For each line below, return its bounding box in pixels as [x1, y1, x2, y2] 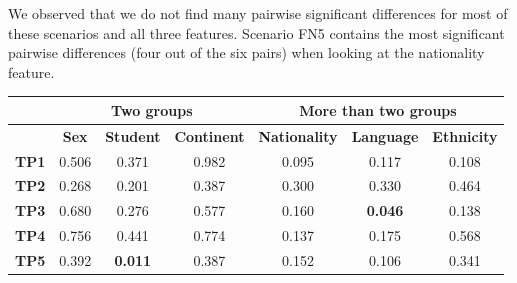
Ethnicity [432, 125, 498, 146]
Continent [174, 125, 245, 146]
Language [351, 125, 419, 146]
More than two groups [299, 99, 457, 120]
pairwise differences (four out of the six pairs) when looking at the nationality [8, 42, 485, 63]
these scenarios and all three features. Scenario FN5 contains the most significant [8, 22, 505, 43]
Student [105, 125, 161, 146]
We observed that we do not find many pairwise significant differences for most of [8, 3, 508, 23]
